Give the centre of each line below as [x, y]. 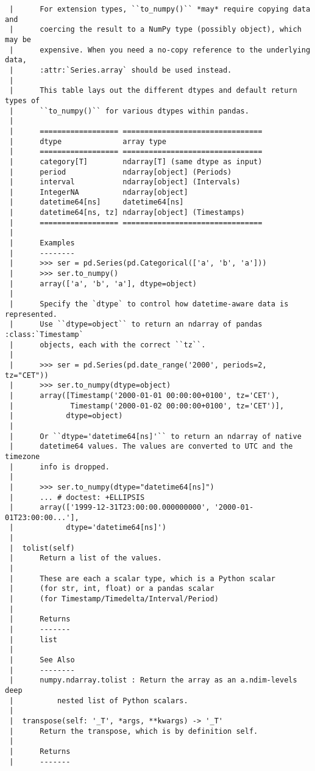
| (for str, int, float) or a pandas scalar [112, 589]
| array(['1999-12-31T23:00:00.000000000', [110, 508]
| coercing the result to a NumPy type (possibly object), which [155, 30]
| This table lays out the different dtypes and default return [153, 91]
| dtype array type [88, 141]
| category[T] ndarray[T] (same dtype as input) [136, 161]
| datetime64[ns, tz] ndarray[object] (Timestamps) [127, 213]
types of [23, 100]
